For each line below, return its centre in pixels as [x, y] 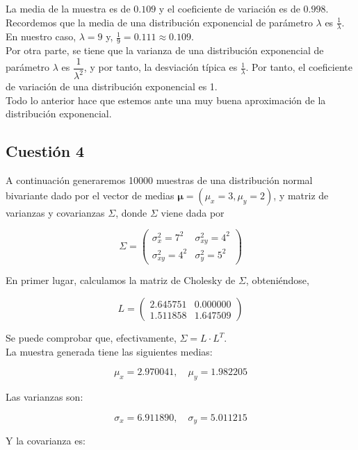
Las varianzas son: [44, 397]
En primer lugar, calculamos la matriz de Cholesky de [121, 280]
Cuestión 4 [45, 151]
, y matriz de [301, 195]
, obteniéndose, [277, 280]
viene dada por [193, 212]
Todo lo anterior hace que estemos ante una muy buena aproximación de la [166, 100]
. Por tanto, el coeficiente [299, 67]
